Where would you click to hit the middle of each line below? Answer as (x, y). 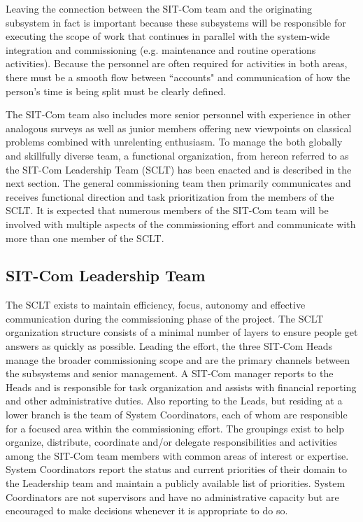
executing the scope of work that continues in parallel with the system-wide (168, 36)
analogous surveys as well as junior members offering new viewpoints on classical (179, 128)
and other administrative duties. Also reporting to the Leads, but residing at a (174, 401)
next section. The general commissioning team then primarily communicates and (178, 183)
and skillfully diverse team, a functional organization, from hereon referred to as (177, 155)
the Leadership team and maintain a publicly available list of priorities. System (176, 483)
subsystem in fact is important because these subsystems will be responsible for (176, 22)
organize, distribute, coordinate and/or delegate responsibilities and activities (171, 442)
